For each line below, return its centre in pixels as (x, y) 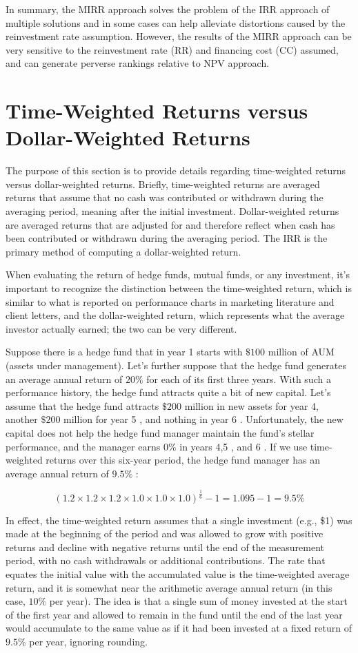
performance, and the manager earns (83, 446)
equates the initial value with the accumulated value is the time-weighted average (178, 574)
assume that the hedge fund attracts (82, 405)
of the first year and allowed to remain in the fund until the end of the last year (174, 614)
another (22, 419)
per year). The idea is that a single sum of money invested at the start (198, 601)
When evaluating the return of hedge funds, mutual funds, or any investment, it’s (178, 274)
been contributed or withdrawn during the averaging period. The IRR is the (167, 238)
